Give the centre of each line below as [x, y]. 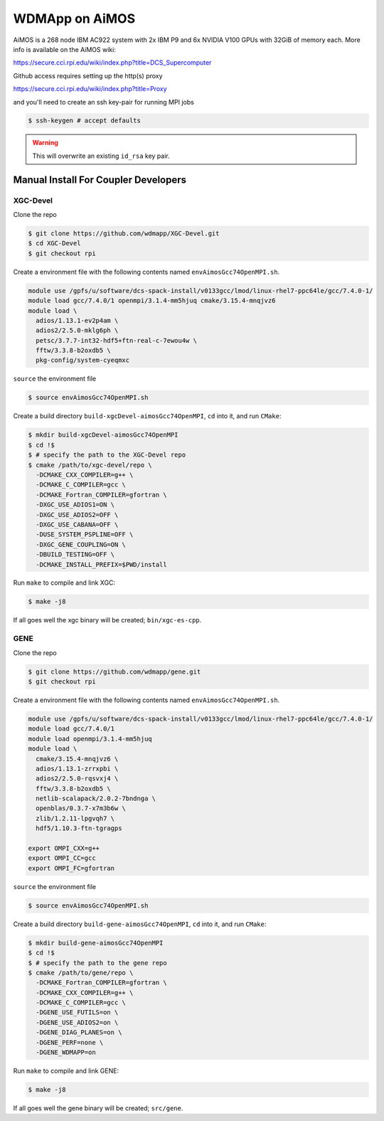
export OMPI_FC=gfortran [71, 868]
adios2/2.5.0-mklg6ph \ [77, 330]
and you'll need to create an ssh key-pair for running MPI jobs [104, 102]
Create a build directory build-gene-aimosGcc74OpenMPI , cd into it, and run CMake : [140, 924]
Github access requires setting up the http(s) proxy [88, 75]
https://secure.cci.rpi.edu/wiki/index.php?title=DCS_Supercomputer [112, 63]
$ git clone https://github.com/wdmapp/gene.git [114, 671]
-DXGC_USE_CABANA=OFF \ [77, 524]
